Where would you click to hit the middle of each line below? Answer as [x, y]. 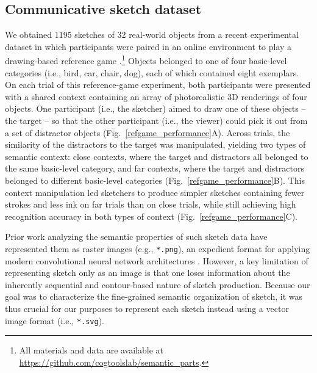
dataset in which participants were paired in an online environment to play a [148, 46]
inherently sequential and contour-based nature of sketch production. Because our [158, 284]
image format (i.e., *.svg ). [55, 320]
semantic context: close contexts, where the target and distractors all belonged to [157, 156]
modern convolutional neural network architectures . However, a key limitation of [157, 260]
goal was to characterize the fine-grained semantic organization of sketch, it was [154, 296]
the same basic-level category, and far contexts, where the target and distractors [155, 168]
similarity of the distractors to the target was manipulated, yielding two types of [155, 144]
